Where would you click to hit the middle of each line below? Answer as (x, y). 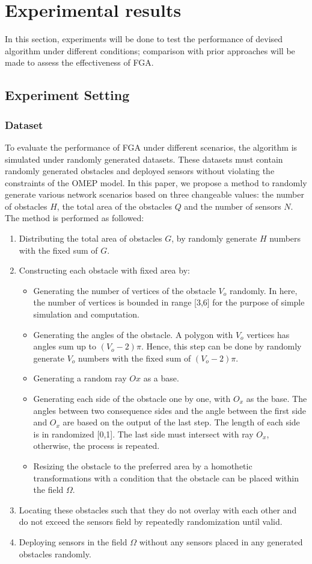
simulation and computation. (86, 314)
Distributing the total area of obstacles (90, 238)
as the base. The (277, 398)
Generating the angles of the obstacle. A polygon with (133, 334)
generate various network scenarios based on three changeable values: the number (154, 194)
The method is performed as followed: (75, 218)
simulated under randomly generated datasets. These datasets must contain (144, 159)
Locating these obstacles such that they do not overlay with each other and (158, 509)
